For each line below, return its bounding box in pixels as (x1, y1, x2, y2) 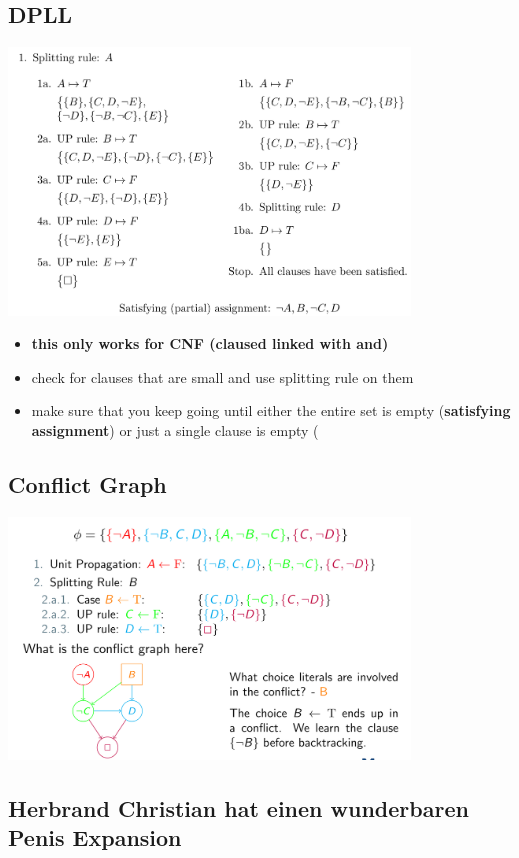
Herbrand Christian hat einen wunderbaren (8, 792, 469, 823)
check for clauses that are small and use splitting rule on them (31, 366, 414, 387)
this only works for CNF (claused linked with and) (31, 333, 389, 354)
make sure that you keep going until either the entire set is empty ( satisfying (31, 400, 511, 421)
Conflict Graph (8, 468, 167, 499)
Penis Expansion (8, 822, 182, 853)
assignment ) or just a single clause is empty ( (31, 419, 319, 440)
